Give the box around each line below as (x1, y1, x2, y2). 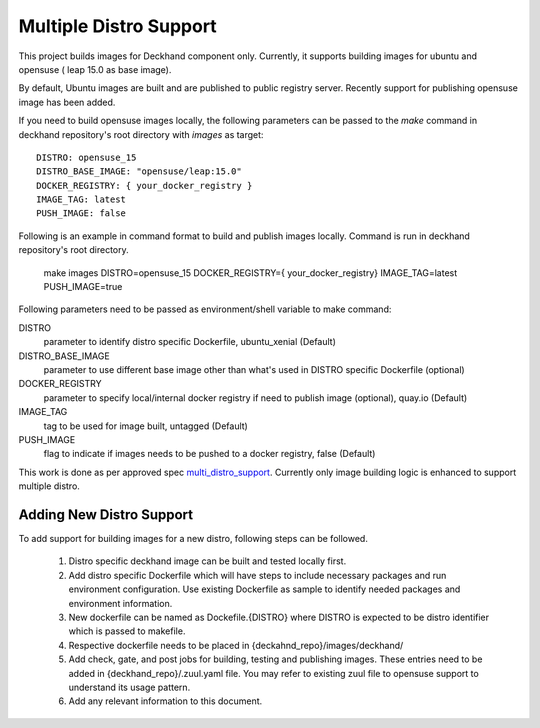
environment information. (68, 597, 173, 609)
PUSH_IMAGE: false (36, 208, 127, 219)
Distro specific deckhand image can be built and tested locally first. (68, 555, 347, 567)
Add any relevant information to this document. (68, 695, 263, 707)
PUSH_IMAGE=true (43, 281, 123, 293)
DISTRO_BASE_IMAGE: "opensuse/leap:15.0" (36, 166, 242, 177)
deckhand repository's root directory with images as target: (18, 128, 264, 140)
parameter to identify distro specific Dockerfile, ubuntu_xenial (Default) (43, 336, 337, 348)
